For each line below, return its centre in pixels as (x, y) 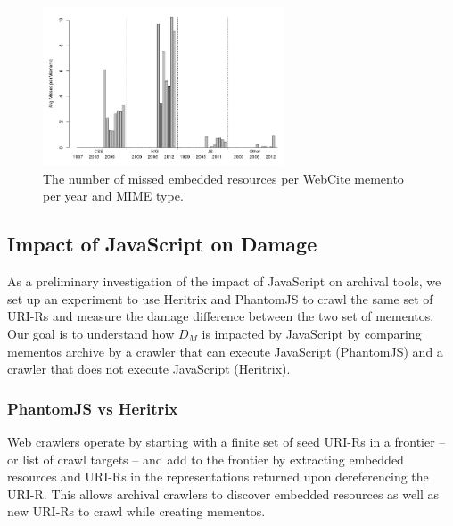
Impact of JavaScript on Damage (162, 244)
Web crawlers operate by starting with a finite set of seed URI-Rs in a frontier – (226, 442)
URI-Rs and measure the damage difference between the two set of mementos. (221, 316)
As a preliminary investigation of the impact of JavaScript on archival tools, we (224, 281)
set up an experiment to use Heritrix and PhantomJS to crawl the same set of (220, 298)
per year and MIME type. (113, 196)
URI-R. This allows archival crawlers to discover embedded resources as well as (223, 493)
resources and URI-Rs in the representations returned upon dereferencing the (218, 477)
